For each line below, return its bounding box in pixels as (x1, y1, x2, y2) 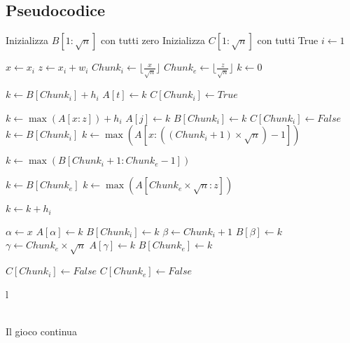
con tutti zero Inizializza (101, 33, 206, 48)
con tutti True (257, 33, 318, 48)
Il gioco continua (6, 323, 77, 338)
